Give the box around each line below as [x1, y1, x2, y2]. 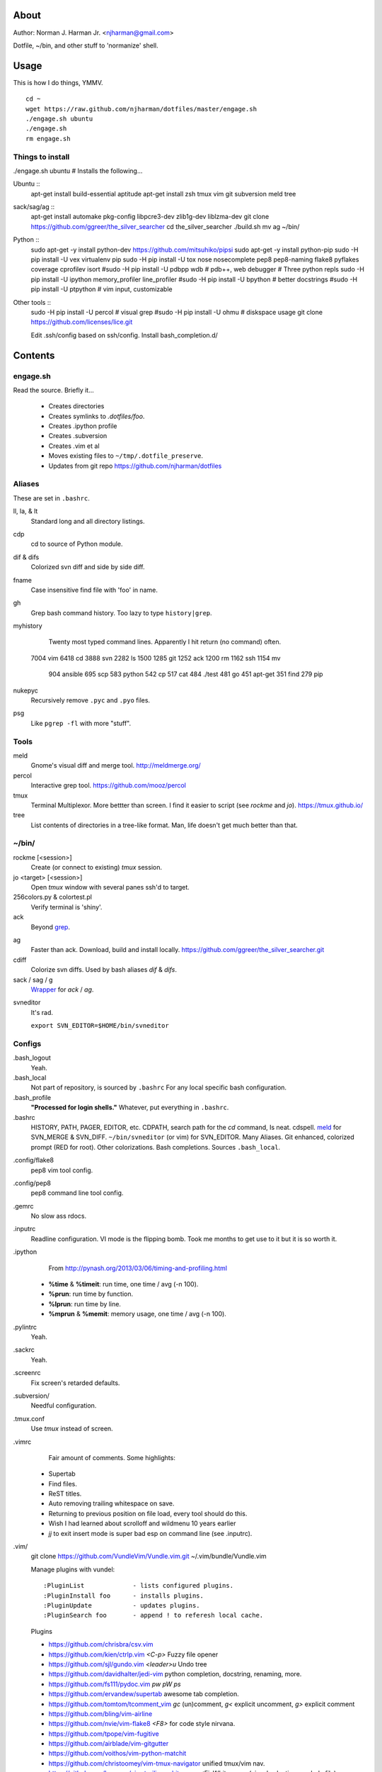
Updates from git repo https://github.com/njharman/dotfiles [48, 461, 222, 470]
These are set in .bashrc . [13, 493, 90, 503]
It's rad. [30, 1008, 53, 1016]
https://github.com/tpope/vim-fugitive [48, 1729, 159, 1738]
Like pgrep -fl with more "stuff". [30, 719, 132, 727]
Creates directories [48, 402, 105, 410]
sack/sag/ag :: [13, 203, 55, 211]
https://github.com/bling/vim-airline [48, 1709, 153, 1718]
